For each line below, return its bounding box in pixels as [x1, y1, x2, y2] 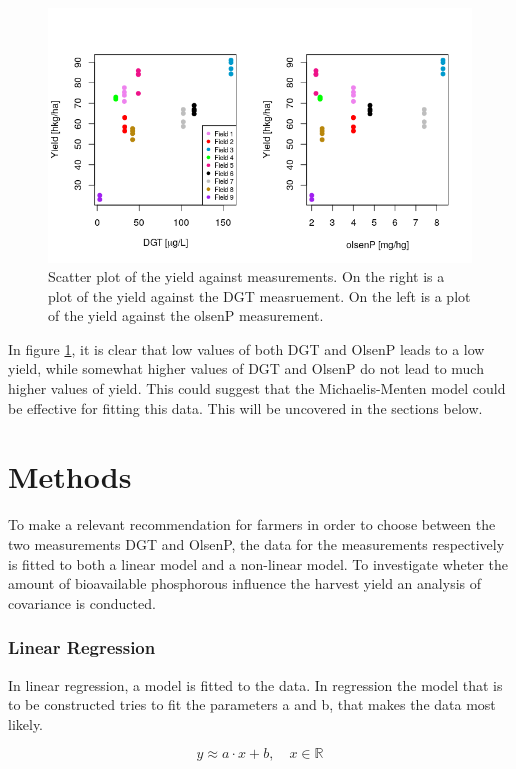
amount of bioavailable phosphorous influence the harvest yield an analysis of [8, 573, 482, 594]
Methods [8, 456, 132, 497]
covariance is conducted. [8, 592, 156, 613]
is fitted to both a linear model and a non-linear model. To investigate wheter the [8, 553, 508, 574]
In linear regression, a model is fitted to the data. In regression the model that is [8, 674, 503, 695]
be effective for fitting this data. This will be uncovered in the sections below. [8, 397, 483, 418]
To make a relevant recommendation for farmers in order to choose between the [8, 514, 496, 535]
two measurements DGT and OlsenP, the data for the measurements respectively [8, 533, 505, 554]
